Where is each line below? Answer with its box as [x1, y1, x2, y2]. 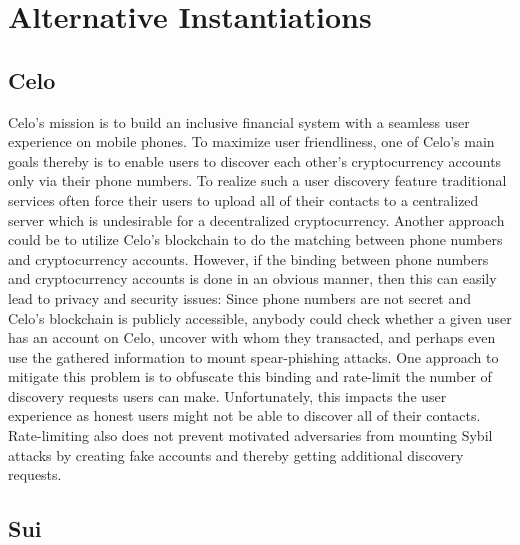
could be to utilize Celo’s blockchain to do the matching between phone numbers [8, 229, 503, 250]
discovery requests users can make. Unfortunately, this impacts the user [8, 385, 447, 406]
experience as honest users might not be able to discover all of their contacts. [8, 405, 481, 426]
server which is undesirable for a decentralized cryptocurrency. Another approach [8, 209, 505, 230]
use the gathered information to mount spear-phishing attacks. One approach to [8, 346, 499, 367]
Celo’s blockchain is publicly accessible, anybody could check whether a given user [8, 307, 512, 328]
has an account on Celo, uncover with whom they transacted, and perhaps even [8, 327, 496, 348]
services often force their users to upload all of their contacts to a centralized [8, 189, 479, 210]
